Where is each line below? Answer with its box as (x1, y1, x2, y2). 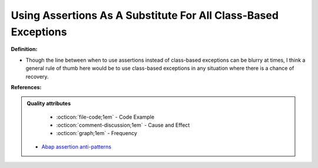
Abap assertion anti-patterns (41, 143, 112, 150)
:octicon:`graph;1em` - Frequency (56, 130, 138, 137)
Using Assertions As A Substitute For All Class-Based (11, 9, 279, 22)
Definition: (11, 46, 38, 53)
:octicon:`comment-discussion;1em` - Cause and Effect (56, 122, 190, 129)
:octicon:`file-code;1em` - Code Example (56, 113, 155, 120)
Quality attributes (26, 100, 71, 107)
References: (11, 83, 42, 90)
